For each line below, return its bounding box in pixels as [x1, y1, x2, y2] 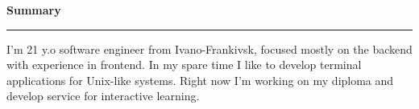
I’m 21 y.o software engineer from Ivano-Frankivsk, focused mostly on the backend [6, 40, 413, 57]
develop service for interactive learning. [6, 87, 200, 104]
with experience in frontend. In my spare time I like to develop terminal [6, 56, 362, 73]
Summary [6, 2, 61, 18]
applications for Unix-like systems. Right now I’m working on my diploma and [6, 71, 394, 88]
